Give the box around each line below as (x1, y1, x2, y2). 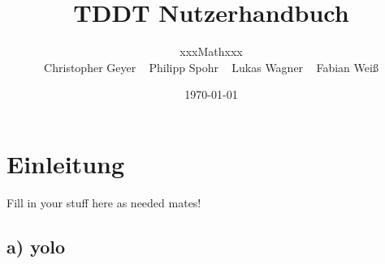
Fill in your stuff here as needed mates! (6, 194, 201, 211)
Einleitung (6, 147, 125, 180)
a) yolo (6, 233, 66, 258)
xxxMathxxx (180, 43, 243, 60)
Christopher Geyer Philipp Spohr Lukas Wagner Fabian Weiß (44, 58, 379, 75)
